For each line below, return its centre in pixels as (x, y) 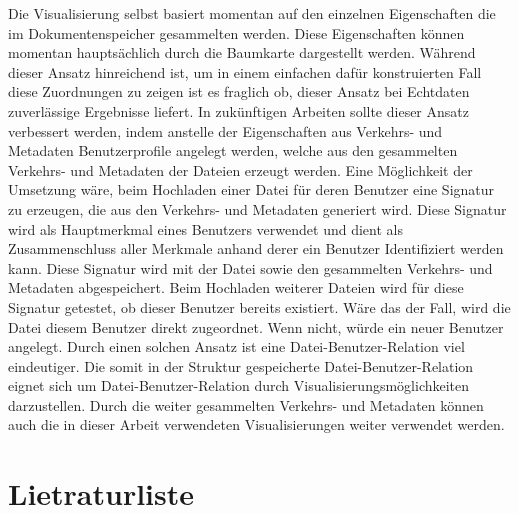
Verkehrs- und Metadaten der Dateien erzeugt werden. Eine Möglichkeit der (240, 169)
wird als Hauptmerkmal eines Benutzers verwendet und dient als (205, 228)
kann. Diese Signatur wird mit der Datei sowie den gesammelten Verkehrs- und (250, 267)
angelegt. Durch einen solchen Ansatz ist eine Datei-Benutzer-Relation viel (236, 346)
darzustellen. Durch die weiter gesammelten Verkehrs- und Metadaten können (246, 404)
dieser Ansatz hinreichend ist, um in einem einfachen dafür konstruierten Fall (245, 71)
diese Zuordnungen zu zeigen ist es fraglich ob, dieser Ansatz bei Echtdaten (239, 91)
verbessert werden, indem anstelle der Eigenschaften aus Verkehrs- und (225, 130)
